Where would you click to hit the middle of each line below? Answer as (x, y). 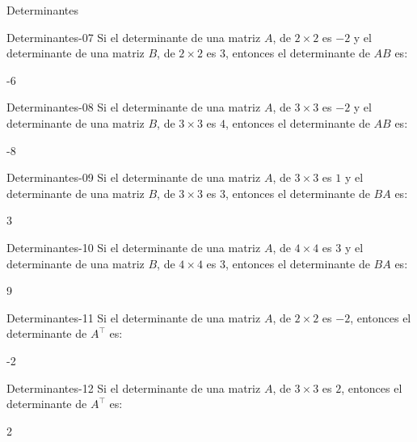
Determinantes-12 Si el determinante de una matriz (134, 387)
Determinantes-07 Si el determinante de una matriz (134, 37)
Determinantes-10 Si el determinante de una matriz (134, 247)
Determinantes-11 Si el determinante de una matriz (134, 317)
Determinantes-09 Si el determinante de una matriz (134, 177)
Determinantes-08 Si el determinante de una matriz (134, 107)
